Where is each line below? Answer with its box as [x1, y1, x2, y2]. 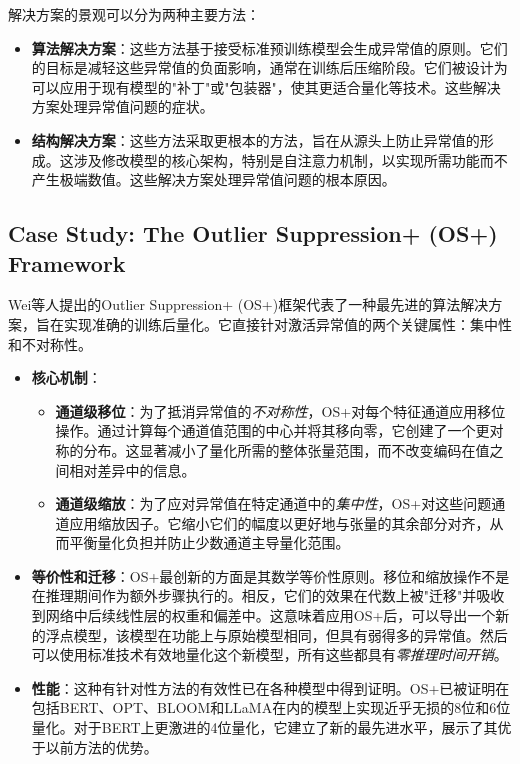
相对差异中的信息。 [69, 459, 196, 480]
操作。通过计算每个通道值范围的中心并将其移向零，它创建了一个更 [55, 420, 490, 441]
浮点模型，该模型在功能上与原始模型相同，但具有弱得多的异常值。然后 [45, 624, 508, 645]
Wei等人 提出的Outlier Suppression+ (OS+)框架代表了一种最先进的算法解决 [8, 294, 489, 315]
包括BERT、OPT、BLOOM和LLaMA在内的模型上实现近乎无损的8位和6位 [31, 697, 511, 718]
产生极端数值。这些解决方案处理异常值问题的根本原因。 [31, 169, 396, 190]
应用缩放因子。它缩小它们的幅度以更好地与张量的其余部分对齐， [69, 512, 490, 533]
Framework [8, 247, 126, 278]
